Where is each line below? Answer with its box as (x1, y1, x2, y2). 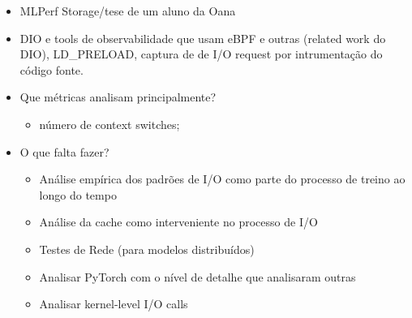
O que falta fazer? (19, 143, 109, 160)
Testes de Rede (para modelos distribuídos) (39, 240, 255, 257)
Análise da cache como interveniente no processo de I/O (39, 213, 318, 230)
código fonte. (19, 61, 84, 78)
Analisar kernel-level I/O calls (39, 295, 188, 312)
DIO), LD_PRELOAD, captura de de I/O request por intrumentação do (19, 45, 383, 62)
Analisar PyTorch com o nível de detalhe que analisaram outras (39, 268, 356, 285)
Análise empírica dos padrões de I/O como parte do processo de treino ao (39, 170, 406, 187)
